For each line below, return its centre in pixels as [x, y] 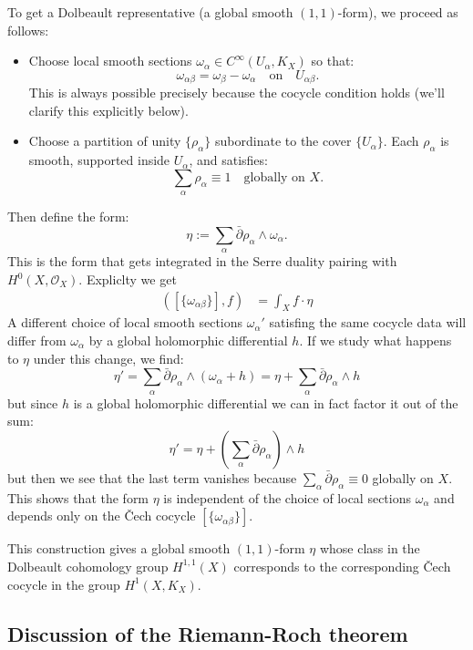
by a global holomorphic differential [188, 340]
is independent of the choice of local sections [287, 497]
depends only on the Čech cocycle [102, 516]
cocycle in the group [64, 584]
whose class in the [370, 548]
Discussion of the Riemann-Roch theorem [208, 633]
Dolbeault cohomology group [88, 566]
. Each [401, 141]
